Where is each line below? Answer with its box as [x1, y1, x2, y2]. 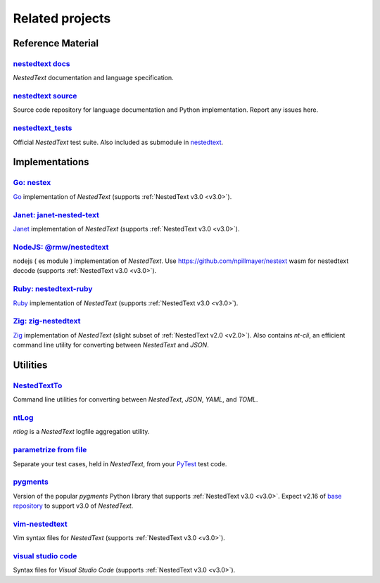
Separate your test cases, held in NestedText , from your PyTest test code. [13, 459, 227, 468]
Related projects [13, 11, 111, 26]
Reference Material [13, 37, 99, 49]
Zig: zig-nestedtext [13, 316, 81, 326]
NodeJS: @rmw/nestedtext [13, 242, 109, 252]
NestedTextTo [13, 380, 63, 390]
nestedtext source [13, 91, 77, 101]
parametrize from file [13, 445, 87, 455]
